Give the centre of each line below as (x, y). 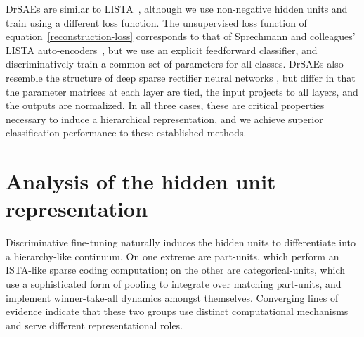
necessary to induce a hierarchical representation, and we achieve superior (164, 119)
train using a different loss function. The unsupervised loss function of (156, 22)
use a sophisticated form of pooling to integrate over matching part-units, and (174, 284)
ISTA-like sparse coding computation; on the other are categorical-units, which (175, 270)
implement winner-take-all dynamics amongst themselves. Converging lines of (172, 297)
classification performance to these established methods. (126, 133)
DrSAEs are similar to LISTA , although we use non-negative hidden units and (177, 8)
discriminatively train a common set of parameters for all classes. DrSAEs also (175, 64)
